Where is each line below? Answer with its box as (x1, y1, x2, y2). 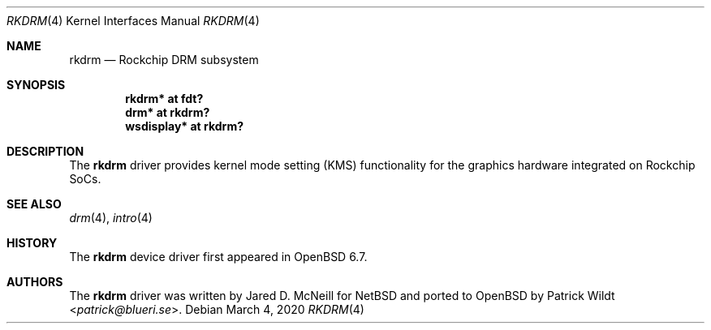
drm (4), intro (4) (69, 211, 153, 225)
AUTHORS (6, 275, 63, 289)
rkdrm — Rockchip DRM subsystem (69, 53, 259, 66)
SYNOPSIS (6, 78, 66, 92)
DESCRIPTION (6, 144, 84, 158)
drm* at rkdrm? (125, 105, 210, 119)
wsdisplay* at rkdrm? (125, 119, 244, 133)
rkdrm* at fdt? (125, 92, 204, 105)
